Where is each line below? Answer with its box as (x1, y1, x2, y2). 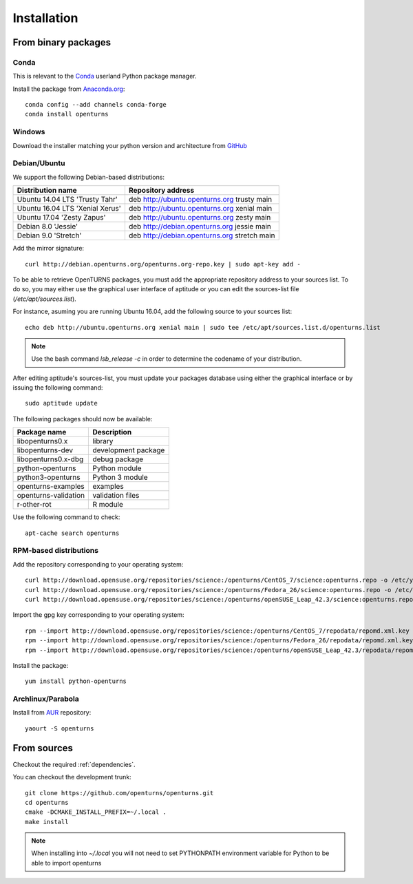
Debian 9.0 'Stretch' (17, 231, 82, 240)
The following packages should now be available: (12, 414, 153, 423)
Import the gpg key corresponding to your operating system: (12, 611, 184, 619)
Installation (12, 10, 78, 25)
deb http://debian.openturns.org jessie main (128, 222, 272, 231)
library (92, 436, 114, 446)
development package (92, 445, 165, 455)
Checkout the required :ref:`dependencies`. (12, 760, 136, 768)
